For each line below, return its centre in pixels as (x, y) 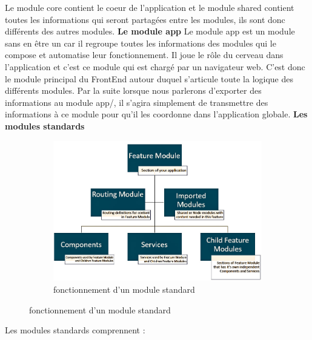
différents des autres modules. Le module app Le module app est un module (150, 31)
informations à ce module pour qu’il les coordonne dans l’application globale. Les (156, 114)
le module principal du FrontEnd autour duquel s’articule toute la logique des (149, 78)
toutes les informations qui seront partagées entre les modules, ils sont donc (145, 19)
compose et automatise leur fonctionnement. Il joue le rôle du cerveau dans (144, 55)
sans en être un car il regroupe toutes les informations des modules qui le (141, 43)
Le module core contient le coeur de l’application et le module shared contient (150, 7)
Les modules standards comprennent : (75, 330)
